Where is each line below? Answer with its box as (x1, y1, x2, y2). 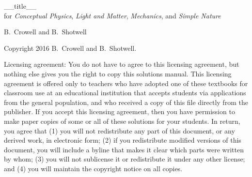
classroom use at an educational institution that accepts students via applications (4, 88, 246, 98)
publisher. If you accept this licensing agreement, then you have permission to (4, 106, 235, 117)
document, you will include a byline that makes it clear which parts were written (4, 144, 244, 154)
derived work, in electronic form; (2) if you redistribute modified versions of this (4, 135, 241, 145)
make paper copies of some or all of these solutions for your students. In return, (4, 116, 240, 126)
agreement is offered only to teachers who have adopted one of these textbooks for (4, 78, 248, 88)
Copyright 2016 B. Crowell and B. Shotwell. (4, 43, 137, 53)
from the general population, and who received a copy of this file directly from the (4, 97, 248, 107)
